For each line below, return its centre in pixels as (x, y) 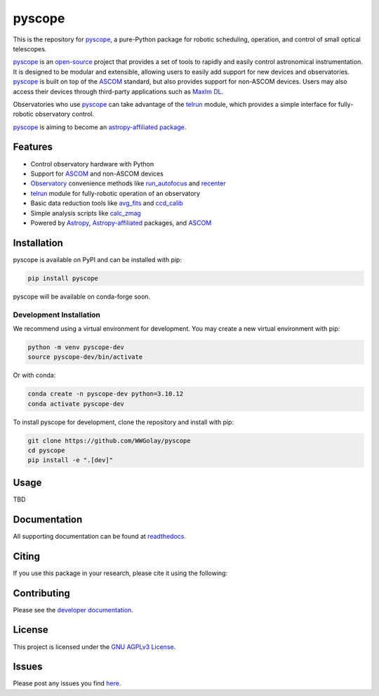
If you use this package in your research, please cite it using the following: (120, 573)
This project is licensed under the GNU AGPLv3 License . (94, 647)
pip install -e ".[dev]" (71, 460)
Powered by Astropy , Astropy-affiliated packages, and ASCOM (121, 223)
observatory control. (65, 114)
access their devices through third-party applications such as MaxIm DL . (118, 91)
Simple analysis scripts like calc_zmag (86, 213)
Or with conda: (34, 375)
